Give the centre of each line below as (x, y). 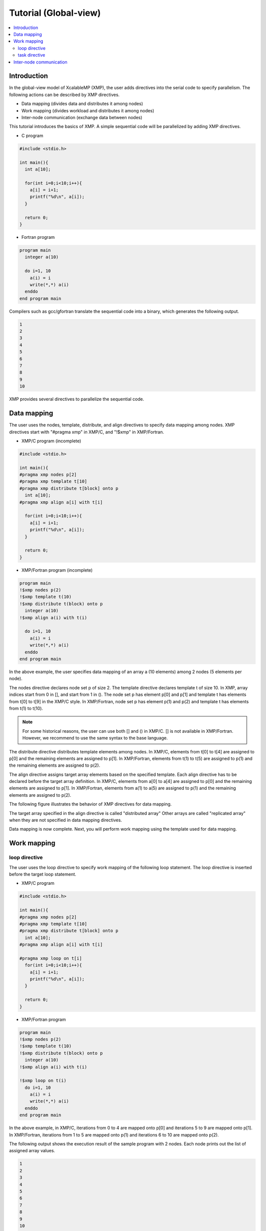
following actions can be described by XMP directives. (65, 95)
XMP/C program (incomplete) (51, 441)
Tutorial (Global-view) (55, 13)
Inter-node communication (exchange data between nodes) (82, 117)
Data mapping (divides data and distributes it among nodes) (82, 104)
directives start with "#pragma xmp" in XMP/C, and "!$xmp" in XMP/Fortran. (87, 432)
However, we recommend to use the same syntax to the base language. (95, 738)
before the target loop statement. (43, 874)
